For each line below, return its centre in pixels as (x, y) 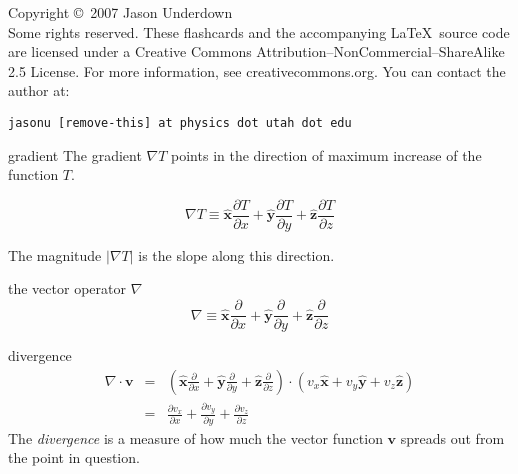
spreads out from (452, 437)
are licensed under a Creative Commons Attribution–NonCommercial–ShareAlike (256, 51)
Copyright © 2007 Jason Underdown (120, 12)
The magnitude (55, 254)
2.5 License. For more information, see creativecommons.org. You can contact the (257, 70)
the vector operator (67, 288)
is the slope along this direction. (236, 254)
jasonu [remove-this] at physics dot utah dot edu (180, 122)
